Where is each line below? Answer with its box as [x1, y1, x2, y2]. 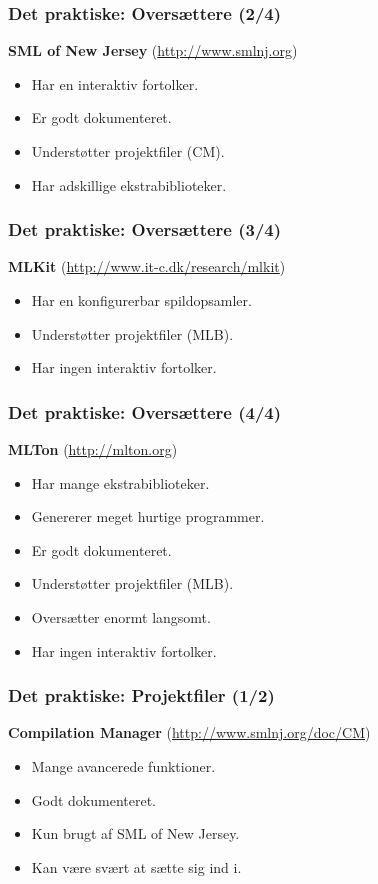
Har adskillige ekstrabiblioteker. [31, 174, 227, 195]
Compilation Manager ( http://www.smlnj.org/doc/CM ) [8, 722, 371, 743]
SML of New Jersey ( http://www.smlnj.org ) [8, 40, 298, 61]
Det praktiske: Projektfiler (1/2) [8, 683, 275, 708]
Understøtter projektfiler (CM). [31, 141, 225, 161]
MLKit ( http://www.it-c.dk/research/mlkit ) [8, 256, 286, 277]
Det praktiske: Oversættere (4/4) [8, 399, 282, 424]
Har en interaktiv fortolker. [31, 73, 199, 94]
